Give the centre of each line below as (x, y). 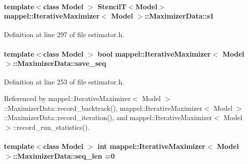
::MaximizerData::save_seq (60, 63)
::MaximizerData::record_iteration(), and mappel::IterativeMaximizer (108, 117)
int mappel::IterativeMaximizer (152, 146)
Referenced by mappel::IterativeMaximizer (67, 98)
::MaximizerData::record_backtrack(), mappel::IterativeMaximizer (103, 108)
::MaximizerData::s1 (179, 16)
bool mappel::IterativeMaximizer (154, 53)
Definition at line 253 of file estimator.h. (64, 82)
